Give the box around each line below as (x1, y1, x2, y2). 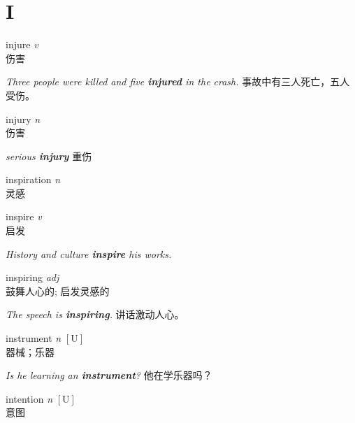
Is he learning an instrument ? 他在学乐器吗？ (6, 368, 212, 382)
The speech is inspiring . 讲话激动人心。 (6, 307, 184, 322)
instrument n (6, 331, 61, 345)
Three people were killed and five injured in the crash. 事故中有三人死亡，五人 (6, 74, 350, 89)
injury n (6, 111, 41, 126)
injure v (6, 37, 38, 52)
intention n (6, 391, 53, 406)
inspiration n (6, 172, 61, 187)
